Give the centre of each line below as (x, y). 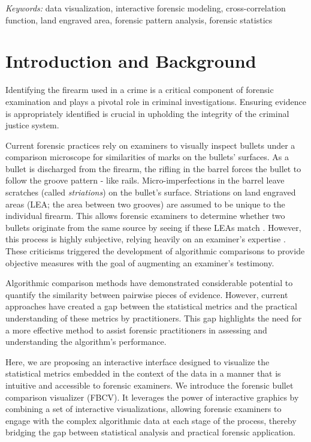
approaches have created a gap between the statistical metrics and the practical (151, 306)
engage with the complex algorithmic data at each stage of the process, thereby (151, 420)
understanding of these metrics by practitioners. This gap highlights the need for (154, 318)
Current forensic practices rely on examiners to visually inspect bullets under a (150, 145)
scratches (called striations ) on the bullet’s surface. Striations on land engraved (151, 192)
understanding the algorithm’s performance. (86, 342)
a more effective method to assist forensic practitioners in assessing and (136, 330)
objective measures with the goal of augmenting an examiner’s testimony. (140, 262)
